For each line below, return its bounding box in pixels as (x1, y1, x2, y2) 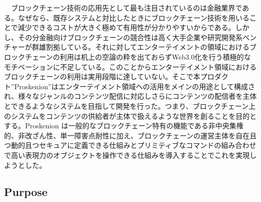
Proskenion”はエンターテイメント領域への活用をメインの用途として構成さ (14, 81, 255, 91)
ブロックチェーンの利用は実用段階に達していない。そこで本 (4, 71, 200, 82)
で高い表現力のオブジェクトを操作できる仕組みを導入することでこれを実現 (4, 149, 250, 160)
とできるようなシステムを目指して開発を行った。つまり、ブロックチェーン (4, 100, 249, 111)
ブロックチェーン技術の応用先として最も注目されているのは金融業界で (11, 3, 242, 13)
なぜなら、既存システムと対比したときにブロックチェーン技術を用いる (18, 12, 249, 23)
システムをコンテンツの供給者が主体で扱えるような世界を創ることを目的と (11, 110, 257, 121)
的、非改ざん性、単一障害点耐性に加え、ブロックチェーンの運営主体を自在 (4, 130, 250, 140)
